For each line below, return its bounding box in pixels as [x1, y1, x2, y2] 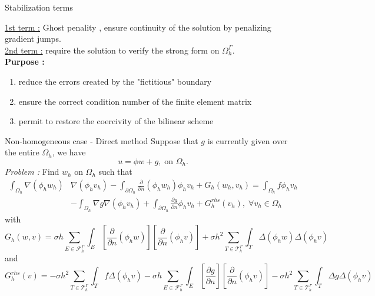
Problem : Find [5, 165, 59, 178]
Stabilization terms [5, 1, 74, 13]
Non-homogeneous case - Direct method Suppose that [5, 134, 198, 147]
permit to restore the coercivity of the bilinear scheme [18, 115, 214, 127]
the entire [5, 146, 39, 158]
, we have [52, 146, 86, 158]
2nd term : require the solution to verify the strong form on [5, 44, 220, 56]
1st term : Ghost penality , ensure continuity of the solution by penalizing [5, 21, 271, 33]
